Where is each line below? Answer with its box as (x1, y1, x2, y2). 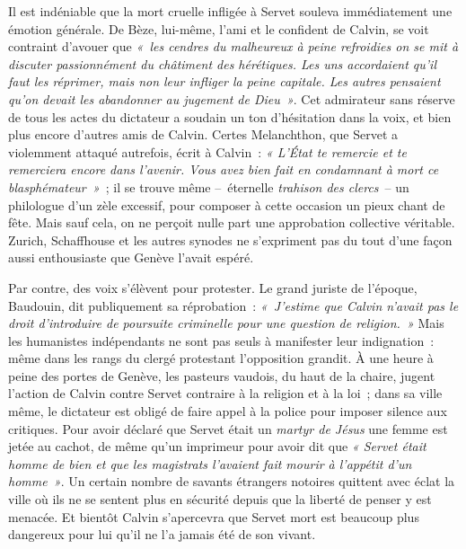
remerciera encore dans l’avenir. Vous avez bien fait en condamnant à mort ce (8, 160, 439, 179)
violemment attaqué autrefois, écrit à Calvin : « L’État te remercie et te (8, 142, 407, 161)
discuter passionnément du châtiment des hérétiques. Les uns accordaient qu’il (8, 54, 437, 73)
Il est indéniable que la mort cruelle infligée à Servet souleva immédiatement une (8, 2, 453, 20)
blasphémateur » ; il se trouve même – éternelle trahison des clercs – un (8, 177, 409, 196)
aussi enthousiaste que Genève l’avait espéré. (8, 248, 254, 267)
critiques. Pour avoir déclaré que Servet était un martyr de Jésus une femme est (8, 419, 448, 438)
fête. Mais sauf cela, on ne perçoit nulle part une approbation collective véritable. (8, 213, 455, 232)
